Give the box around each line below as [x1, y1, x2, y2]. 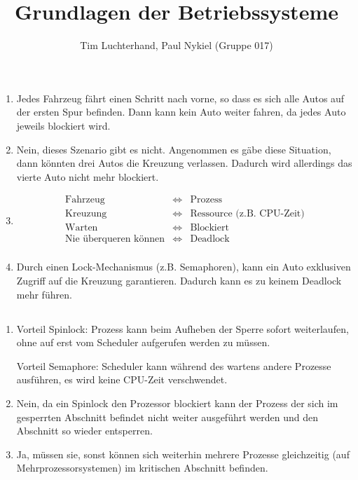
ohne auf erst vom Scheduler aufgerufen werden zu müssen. [16, 335, 270, 350]
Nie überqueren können [65, 234, 165, 245]
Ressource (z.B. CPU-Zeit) [190, 209, 305, 219]
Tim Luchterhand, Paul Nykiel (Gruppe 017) [80, 38, 273, 53]
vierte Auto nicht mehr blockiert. [16, 169, 159, 184]
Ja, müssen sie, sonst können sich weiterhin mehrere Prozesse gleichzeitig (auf [16, 446, 350, 461]
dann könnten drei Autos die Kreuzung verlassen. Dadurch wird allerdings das [16, 156, 352, 170]
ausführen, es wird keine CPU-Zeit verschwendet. [16, 372, 228, 387]
